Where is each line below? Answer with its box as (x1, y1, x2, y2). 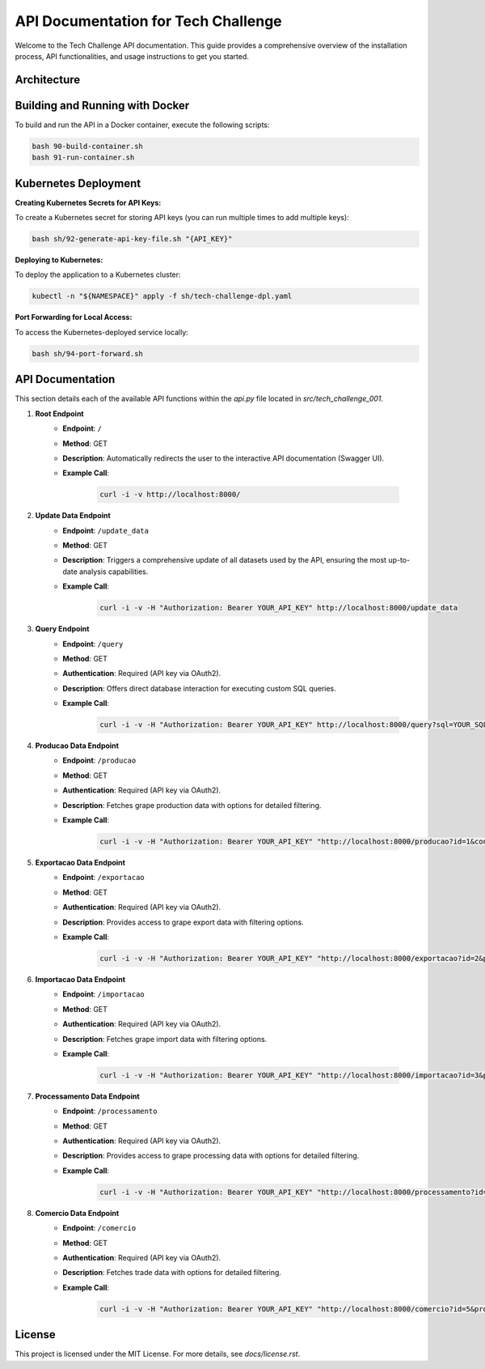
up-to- (388, 555, 411, 565)
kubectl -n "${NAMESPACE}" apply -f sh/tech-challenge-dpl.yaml (32, 291, 293, 301)
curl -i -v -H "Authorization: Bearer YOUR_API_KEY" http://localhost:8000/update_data (99, 603, 458, 613)
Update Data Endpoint (35, 511, 111, 521)
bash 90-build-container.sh (32, 142, 143, 151)
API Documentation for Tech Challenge (15, 12, 282, 30)
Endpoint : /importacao (62, 989, 145, 999)
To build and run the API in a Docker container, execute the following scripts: (15, 120, 270, 130)
